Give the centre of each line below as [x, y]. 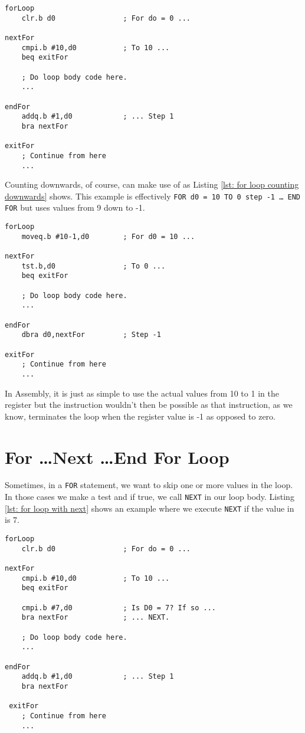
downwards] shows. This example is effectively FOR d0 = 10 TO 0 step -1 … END [152, 196]
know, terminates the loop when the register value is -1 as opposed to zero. [140, 416]
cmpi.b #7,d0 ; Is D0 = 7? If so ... [119, 608]
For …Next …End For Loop [117, 457]
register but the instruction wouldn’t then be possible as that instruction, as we [149, 405]
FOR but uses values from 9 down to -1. [75, 207]
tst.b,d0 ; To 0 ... [94, 266]
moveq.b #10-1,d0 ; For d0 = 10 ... [108, 236]
